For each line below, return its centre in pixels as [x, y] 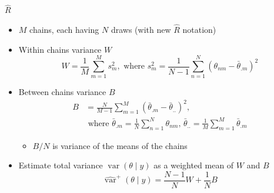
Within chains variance [60, 49]
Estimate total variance [61, 165]
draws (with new [141, 30]
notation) [199, 30]
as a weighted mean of [194, 165]
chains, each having [64, 30]
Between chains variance [62, 92]
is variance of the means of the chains [120, 145]
